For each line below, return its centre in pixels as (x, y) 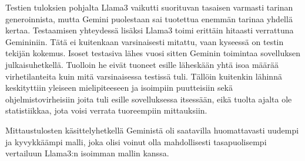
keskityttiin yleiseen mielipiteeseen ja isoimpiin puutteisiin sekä (119, 88)
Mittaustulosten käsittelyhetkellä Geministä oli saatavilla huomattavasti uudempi (152, 130)
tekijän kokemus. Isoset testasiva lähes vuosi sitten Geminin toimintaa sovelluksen (153, 53)
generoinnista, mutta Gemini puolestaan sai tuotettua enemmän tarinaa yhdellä (149, 18)
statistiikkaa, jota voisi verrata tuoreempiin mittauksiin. (106, 110)
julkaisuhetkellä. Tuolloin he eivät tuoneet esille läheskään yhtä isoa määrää (142, 64)
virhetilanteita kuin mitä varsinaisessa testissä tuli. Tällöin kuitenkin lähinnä (144, 76)
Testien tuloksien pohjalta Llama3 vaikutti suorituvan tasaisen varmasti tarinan (149, 7)
